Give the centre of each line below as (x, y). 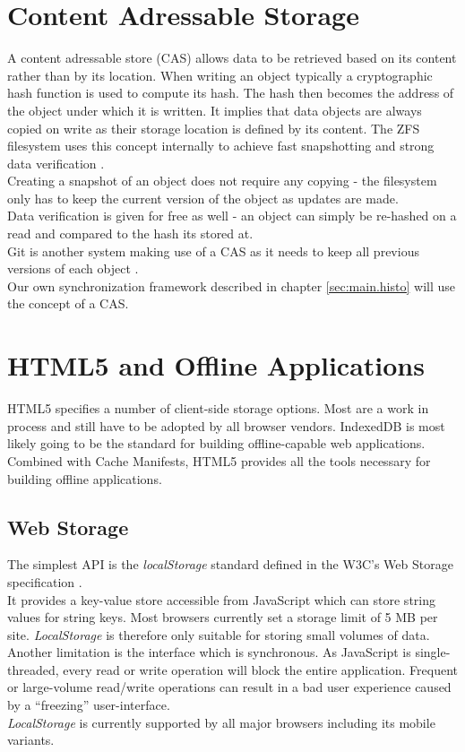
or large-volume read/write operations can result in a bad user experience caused (229, 687)
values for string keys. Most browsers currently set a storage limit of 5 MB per (223, 617)
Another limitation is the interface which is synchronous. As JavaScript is (209, 652)
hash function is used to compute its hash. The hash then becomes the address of (231, 93)
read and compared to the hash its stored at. (130, 233)
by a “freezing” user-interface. (89, 705)
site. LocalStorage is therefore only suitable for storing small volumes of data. (219, 634)
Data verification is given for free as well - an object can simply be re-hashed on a (232, 216)
